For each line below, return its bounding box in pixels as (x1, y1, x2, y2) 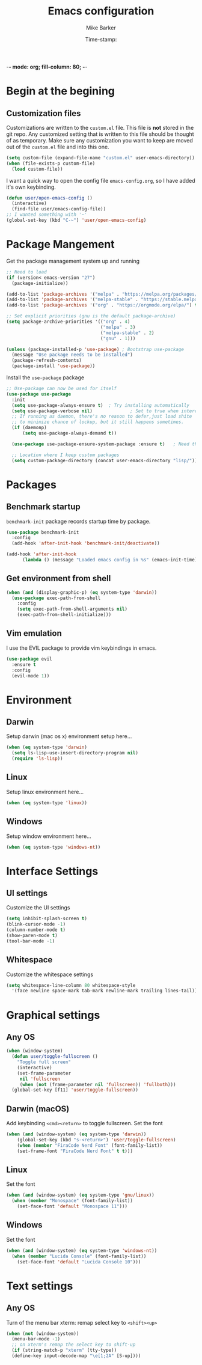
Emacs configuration (47, 4, 155, 18)
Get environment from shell (6, 573, 111, 584)
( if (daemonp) (11, 425, 47, 431)
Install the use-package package (6, 374, 85, 381)
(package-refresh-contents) (11, 358, 82, 364)
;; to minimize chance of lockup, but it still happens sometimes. (11, 419, 185, 425)
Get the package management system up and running (6, 257, 140, 264)
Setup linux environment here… (6, 788, 84, 795)
